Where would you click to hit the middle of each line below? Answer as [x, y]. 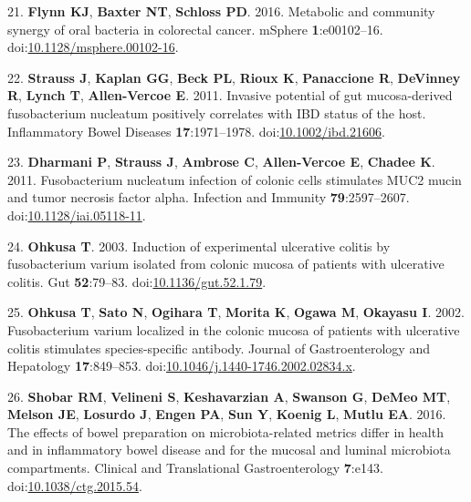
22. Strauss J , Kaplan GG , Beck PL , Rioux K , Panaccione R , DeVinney [234, 77]
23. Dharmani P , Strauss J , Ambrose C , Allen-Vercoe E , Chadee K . [221, 162]
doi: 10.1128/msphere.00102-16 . [93, 47]
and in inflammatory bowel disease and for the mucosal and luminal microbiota [229, 450]
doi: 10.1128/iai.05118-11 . [77, 215]
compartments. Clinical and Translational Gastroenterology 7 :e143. [195, 468]
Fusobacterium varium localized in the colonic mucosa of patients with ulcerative [234, 329]
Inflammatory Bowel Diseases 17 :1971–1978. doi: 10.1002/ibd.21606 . [196, 131]
